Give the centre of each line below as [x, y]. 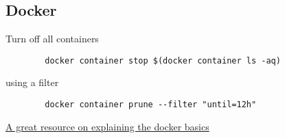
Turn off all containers [52, 39]
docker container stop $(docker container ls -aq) [163, 60]
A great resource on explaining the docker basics [107, 126]
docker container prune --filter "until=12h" [151, 105]
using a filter [32, 82]
